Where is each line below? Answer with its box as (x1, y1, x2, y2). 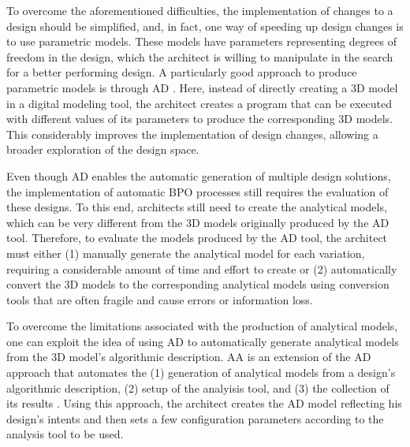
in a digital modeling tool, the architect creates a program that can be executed (6, 95, 393, 111)
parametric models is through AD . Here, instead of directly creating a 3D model (6, 79, 398, 95)
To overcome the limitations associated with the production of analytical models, (6, 318, 398, 334)
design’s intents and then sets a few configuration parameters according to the (6, 410, 384, 427)
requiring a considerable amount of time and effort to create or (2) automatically (6, 260, 397, 277)
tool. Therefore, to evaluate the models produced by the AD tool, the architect (6, 229, 388, 246)
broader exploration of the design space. (6, 141, 199, 158)
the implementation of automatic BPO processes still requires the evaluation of (6, 183, 389, 199)
